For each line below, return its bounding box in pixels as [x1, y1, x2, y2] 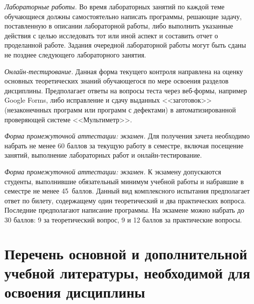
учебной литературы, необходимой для [4, 262, 251, 282]
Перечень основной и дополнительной [4, 243, 248, 263]
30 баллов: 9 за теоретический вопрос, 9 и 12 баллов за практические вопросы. [4, 214, 242, 224]
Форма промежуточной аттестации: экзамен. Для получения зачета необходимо [4, 131, 250, 141]
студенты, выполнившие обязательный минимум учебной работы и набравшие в [4, 176, 244, 186]
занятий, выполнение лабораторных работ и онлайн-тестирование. [4, 150, 202, 160]
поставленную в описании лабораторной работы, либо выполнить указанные [4, 21, 233, 31]
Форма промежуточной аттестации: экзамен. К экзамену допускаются [4, 166, 221, 176]
